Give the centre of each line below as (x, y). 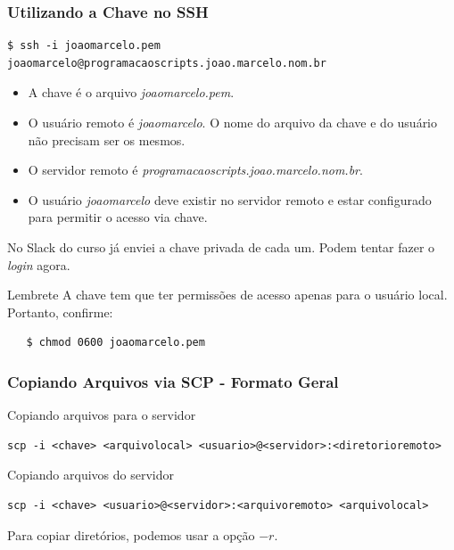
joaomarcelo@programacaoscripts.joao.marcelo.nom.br (167, 63)
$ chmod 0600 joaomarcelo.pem (116, 343)
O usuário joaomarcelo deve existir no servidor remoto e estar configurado (230, 199)
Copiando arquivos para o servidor (102, 415)
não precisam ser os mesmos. (107, 140)
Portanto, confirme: (60, 312)
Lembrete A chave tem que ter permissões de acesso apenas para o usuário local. (227, 295)
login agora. (39, 264)
